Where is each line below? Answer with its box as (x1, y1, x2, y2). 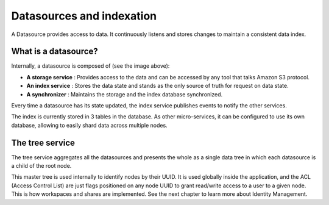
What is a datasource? (11, 46, 99, 57)
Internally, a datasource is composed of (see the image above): (11, 62, 170, 70)
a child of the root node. (11, 162, 72, 170)
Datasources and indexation (11, 9, 157, 23)
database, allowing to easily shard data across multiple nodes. (11, 121, 168, 129)
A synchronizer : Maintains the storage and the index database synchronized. (26, 90, 222, 98)
